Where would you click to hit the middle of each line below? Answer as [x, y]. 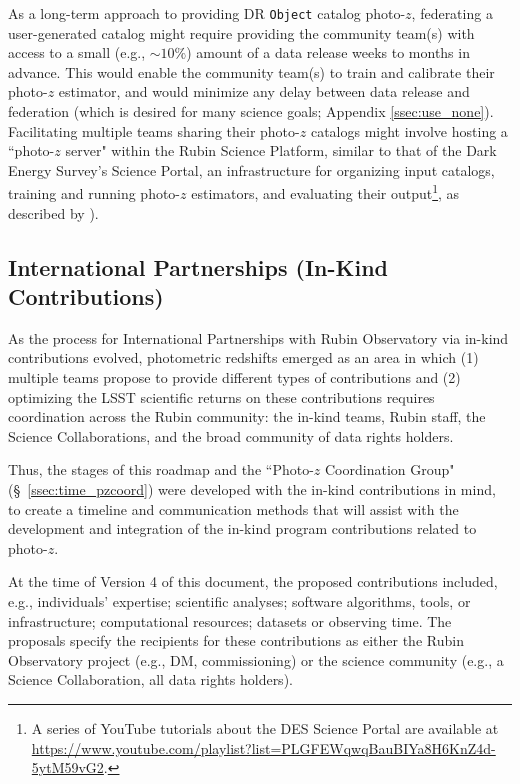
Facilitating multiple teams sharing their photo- [154, 130]
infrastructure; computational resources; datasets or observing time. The [230, 620]
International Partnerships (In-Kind [198, 266]
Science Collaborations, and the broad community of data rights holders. [231, 435]
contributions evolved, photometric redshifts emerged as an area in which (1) [243, 357]
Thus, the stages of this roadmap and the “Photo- [161, 469]
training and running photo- [94, 193]
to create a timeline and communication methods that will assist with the [233, 508]
